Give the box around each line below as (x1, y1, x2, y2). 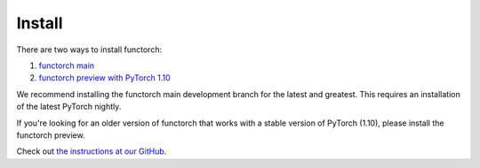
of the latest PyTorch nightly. (16, 102, 122, 112)
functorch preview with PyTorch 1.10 (38, 73, 171, 83)
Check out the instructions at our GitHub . (16, 146, 167, 157)
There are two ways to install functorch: (16, 44, 163, 55)
